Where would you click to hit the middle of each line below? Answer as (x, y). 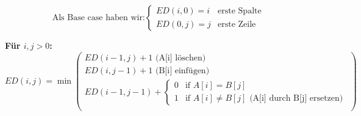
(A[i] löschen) (181, 58)
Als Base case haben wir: (98, 18)
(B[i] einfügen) (183, 71)
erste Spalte (240, 11)
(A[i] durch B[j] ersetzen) (296, 99)
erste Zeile (237, 24)
